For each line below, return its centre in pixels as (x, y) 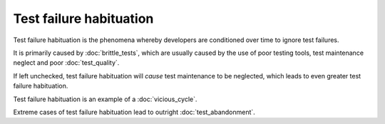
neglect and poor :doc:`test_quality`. (66, 63)
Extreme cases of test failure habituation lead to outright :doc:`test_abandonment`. (134, 112)
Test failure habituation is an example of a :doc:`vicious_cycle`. (105, 99)
